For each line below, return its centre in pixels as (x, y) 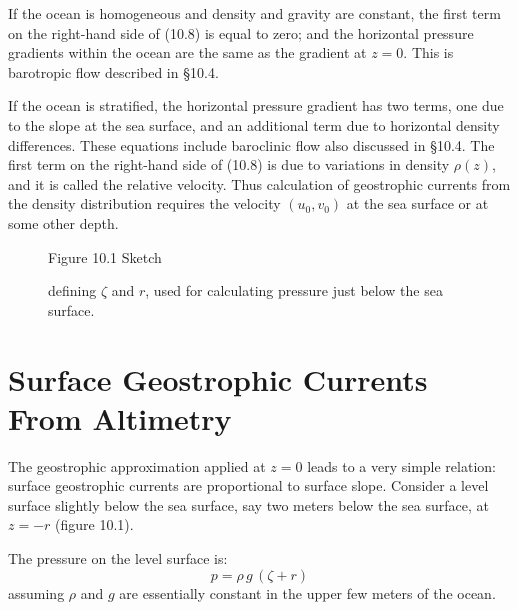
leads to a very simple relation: (401, 465)
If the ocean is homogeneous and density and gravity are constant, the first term (254, 13)
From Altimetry (120, 417)
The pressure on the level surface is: (118, 558)
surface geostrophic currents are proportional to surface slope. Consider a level (248, 485)
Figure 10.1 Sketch (105, 256)
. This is (428, 52)
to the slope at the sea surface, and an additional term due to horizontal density (254, 124)
